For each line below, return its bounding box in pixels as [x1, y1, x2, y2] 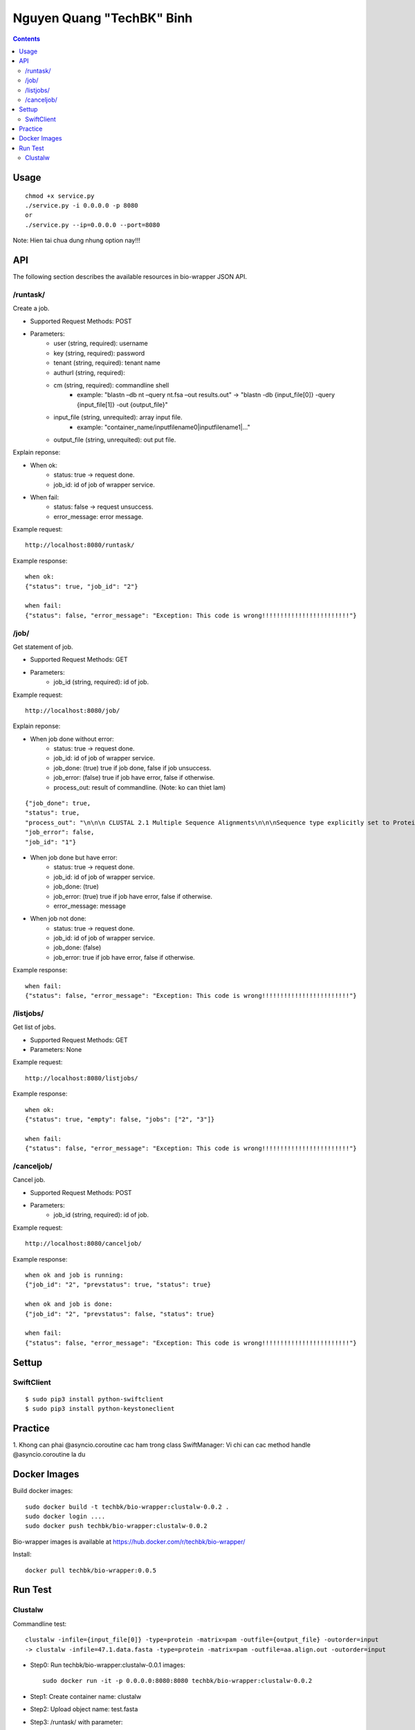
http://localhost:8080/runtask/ [25, 541, 135, 549]
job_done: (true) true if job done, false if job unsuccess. [53, 763, 212, 772]
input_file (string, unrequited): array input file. [53, 413, 183, 421]
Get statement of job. [12, 642, 73, 650]
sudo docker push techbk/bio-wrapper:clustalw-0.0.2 [25, 1522, 207, 1530]
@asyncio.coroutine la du [12, 1450, 86, 1459]
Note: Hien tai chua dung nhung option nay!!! [12, 236, 141, 245]
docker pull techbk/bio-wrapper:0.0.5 [25, 1566, 157, 1574]
